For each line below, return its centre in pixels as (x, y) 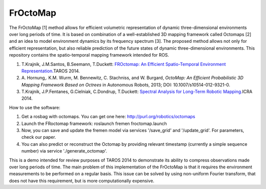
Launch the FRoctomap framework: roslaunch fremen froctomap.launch (94, 124)
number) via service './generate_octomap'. (64, 151)
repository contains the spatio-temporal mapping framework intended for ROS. (89, 55)
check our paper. (39, 137)
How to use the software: (35, 107)
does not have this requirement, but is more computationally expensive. (82, 181)
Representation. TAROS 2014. (51, 71)
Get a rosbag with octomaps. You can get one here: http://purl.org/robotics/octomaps (108, 117)
